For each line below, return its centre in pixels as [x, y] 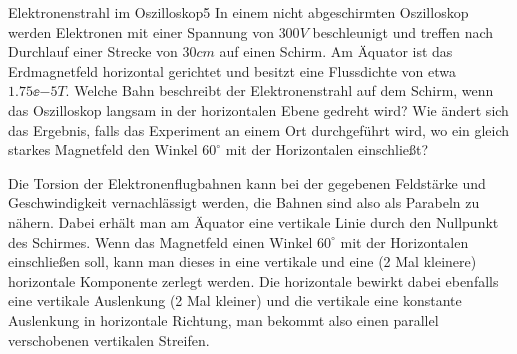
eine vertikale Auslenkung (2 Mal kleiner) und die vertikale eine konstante [235, 300]
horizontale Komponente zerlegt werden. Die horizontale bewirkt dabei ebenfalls [253, 280]
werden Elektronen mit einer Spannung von [141, 31]
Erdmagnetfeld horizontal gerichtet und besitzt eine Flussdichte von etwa [232, 70]
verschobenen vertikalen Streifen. [109, 339]
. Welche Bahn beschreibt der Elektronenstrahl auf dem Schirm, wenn [279, 90]
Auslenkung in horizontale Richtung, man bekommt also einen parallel [223, 319]
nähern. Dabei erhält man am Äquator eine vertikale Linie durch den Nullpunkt [253, 221]
